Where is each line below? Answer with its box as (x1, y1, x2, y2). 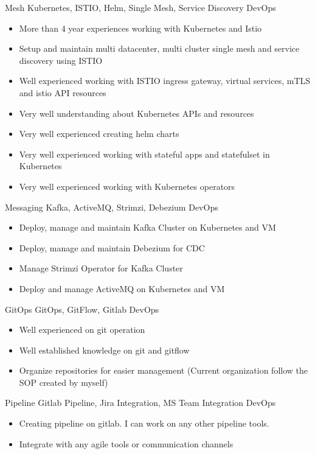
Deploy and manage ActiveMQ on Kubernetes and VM (19, 282, 225, 295)
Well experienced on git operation (19, 323, 145, 336)
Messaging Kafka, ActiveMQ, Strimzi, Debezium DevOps (5, 200, 218, 213)
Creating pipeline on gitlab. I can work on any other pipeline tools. (19, 417, 269, 430)
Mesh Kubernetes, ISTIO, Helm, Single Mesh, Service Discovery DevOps (5, 1, 276, 13)
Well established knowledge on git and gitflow (19, 343, 190, 356)
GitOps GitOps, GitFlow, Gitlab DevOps (5, 302, 159, 315)
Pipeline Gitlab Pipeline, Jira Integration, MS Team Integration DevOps (5, 396, 276, 409)
